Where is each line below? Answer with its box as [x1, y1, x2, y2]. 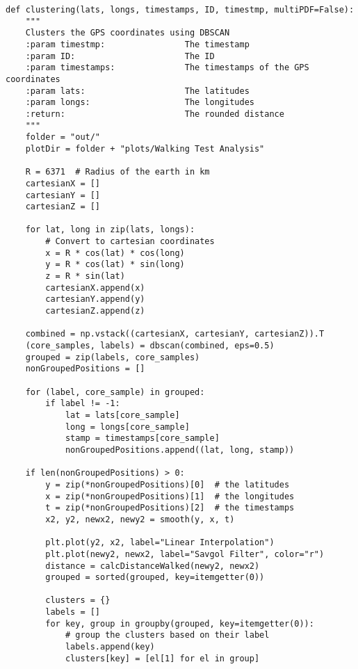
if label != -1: [45, 398, 120, 409]
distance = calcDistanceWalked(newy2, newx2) [45, 561, 260, 571]
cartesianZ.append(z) [45, 306, 145, 316]
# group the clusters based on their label [65, 630, 270, 640]
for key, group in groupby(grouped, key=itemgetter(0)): [45, 618, 314, 629]
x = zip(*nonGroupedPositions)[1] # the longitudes [45, 491, 295, 501]
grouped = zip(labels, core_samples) [25, 352, 200, 362]
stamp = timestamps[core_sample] [65, 433, 220, 444]
